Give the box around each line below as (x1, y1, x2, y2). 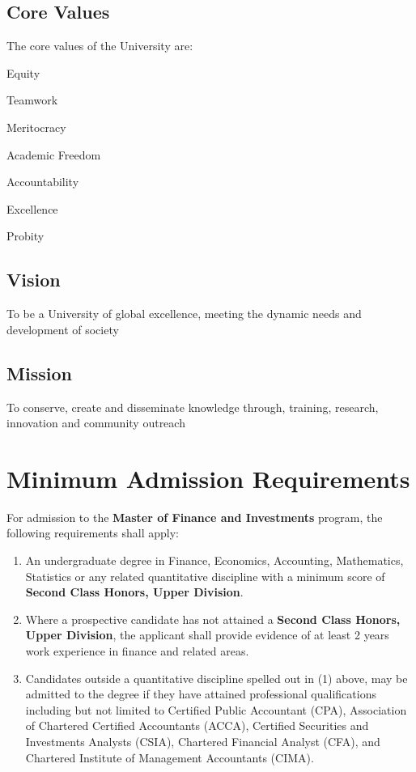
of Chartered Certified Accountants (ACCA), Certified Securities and (25, 717, 369, 734)
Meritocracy (6, 118, 66, 135)
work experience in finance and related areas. (25, 643, 249, 660)
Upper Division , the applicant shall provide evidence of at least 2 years (25, 626, 389, 643)
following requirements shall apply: (6, 524, 179, 541)
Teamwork (6, 91, 58, 108)
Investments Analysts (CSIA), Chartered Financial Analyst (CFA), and (25, 732, 380, 749)
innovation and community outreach (6, 414, 185, 431)
